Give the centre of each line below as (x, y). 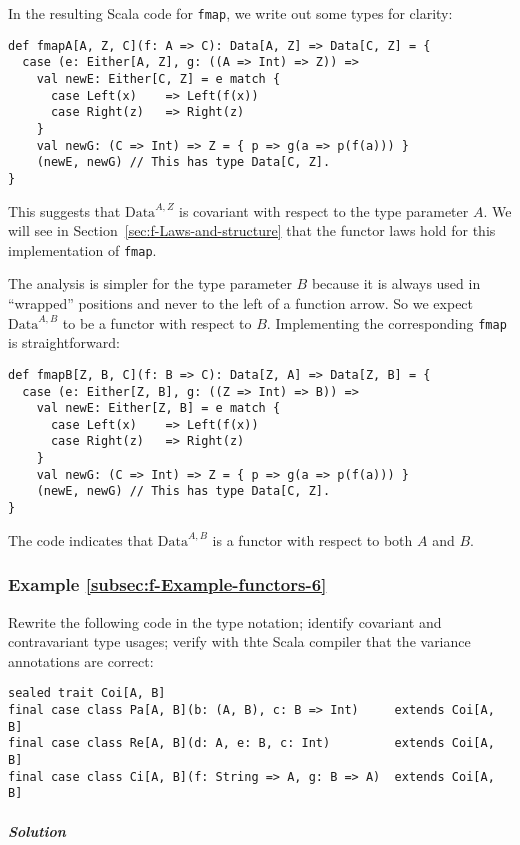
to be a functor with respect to (157, 322)
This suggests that (64, 210)
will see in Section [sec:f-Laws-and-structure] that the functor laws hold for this (252, 230)
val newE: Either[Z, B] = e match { (158, 408)
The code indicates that (81, 539)
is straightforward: (64, 342)
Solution (37, 830)
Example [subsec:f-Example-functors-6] (167, 584)
